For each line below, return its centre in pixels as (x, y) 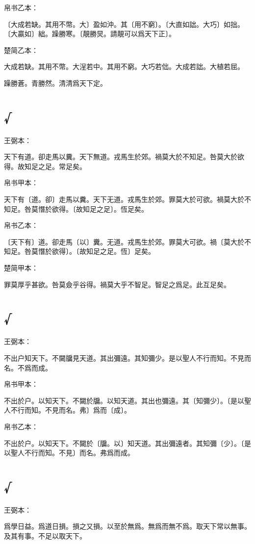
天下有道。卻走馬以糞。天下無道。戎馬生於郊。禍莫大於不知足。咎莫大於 (121, 157)
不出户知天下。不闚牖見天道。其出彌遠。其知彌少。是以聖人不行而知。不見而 (127, 358)
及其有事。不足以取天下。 (45, 536)
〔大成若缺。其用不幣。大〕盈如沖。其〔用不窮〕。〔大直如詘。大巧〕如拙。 (124, 24)
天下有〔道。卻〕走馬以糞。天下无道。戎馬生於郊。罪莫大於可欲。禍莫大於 (124, 199)
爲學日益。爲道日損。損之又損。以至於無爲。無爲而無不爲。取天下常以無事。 (127, 526)
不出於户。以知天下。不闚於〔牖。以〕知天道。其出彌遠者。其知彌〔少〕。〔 (124, 443)
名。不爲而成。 (28, 367)
